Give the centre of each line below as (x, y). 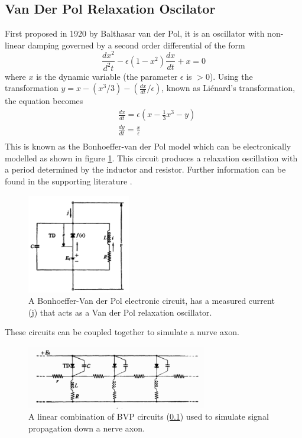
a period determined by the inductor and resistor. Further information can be (145, 169)
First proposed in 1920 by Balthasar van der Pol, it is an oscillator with (135, 33)
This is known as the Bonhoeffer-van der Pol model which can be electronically (148, 146)
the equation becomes (44, 101)
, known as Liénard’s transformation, (228, 88)
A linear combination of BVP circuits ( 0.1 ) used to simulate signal (149, 416)
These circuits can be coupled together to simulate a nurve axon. (122, 332)
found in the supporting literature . (69, 181)
